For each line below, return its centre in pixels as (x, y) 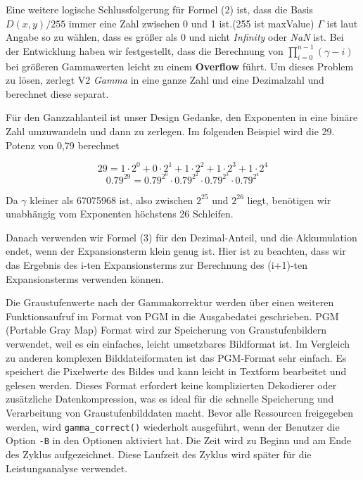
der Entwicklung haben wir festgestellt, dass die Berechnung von (145, 50)
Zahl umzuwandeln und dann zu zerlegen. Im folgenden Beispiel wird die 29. (170, 131)
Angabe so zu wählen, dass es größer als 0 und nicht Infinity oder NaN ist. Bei (175, 37)
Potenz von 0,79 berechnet (63, 145)
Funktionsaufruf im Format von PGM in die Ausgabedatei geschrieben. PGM (172, 316)
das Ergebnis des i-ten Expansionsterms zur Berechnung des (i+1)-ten (157, 265)
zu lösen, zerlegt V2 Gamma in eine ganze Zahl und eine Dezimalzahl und (165, 80)
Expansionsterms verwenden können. (85, 278)
